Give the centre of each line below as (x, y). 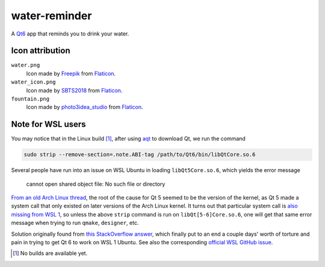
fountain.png (30, 99)
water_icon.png (34, 82)
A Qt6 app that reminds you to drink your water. (70, 34)
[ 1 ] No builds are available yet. (50, 253)
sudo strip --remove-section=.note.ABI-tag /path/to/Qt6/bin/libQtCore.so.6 (140, 155)
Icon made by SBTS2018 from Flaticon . (74, 90)
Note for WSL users (49, 124)
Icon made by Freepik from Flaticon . (71, 73)
